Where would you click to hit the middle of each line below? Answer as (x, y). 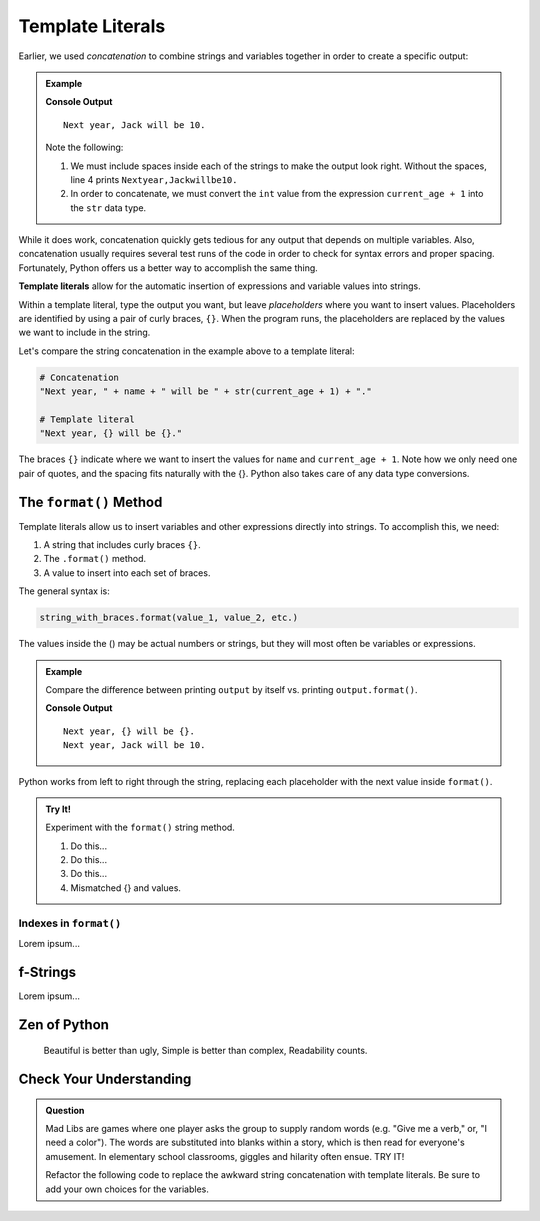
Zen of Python (64, 1024)
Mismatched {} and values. (126, 887)
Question (65, 1110)
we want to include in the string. (84, 332)
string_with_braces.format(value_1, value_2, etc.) (169, 618)
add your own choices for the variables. (127, 1189)
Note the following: (84, 147)
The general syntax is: (64, 591)
